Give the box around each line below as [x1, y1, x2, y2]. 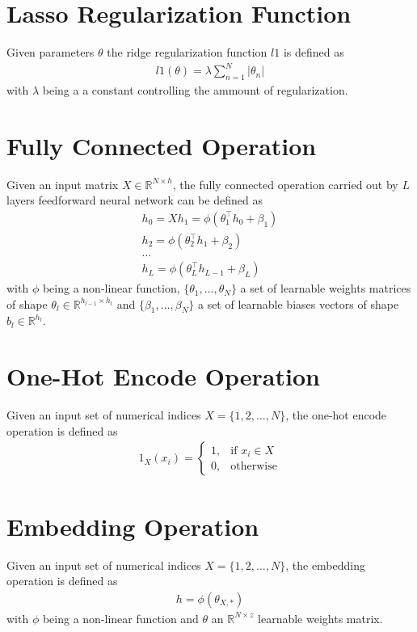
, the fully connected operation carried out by [172, 175, 398, 192]
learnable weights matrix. [258, 609, 383, 626]
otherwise [230, 461, 277, 473]
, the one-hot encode [285, 407, 387, 423]
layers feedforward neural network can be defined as [6, 192, 263, 209]
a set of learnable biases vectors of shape [197, 295, 399, 312]
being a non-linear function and [42, 609, 199, 626]
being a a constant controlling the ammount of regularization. [42, 82, 348, 99]
